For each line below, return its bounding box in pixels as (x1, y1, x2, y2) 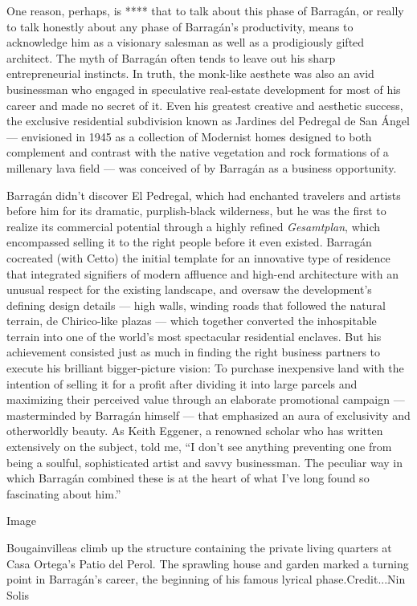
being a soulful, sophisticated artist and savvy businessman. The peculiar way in (6, 453, 403, 470)
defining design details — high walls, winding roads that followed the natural (6, 296, 386, 313)
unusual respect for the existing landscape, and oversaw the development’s (6, 281, 372, 298)
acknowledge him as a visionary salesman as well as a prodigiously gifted (6, 34, 365, 51)
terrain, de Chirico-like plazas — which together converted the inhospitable (6, 312, 377, 329)
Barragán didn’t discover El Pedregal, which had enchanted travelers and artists (6, 186, 401, 203)
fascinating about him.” (6, 485, 121, 502)
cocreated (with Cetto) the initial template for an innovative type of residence (6, 249, 390, 266)
